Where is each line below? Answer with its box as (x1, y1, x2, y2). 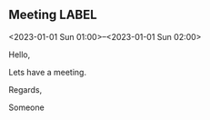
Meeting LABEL (8, 7, 97, 23)
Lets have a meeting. (8, 66, 87, 77)
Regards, (8, 84, 43, 95)
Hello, (8, 49, 31, 60)
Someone (8, 102, 45, 113)
